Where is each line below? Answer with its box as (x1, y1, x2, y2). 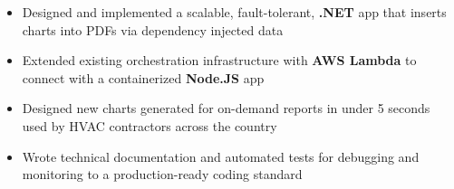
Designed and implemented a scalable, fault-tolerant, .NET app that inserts (22, 3, 447, 21)
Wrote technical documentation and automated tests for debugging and (22, 146, 420, 165)
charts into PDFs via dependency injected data (22, 20, 284, 39)
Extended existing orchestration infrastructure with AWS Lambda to (22, 51, 417, 70)
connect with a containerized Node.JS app (22, 68, 265, 87)
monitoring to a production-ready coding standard (22, 165, 303, 184)
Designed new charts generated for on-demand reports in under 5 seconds (22, 99, 430, 118)
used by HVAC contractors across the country (22, 116, 277, 135)
